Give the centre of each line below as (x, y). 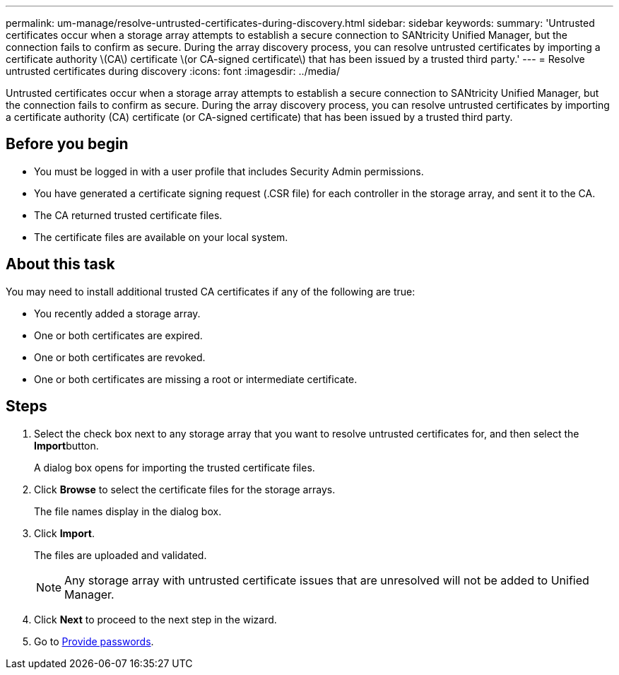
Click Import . (64, 533)
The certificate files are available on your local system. (161, 237)
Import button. (66, 445)
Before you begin (67, 144)
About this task (60, 264)
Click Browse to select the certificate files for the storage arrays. (185, 489)
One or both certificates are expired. (118, 335)
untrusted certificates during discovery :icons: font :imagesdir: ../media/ (173, 71)
